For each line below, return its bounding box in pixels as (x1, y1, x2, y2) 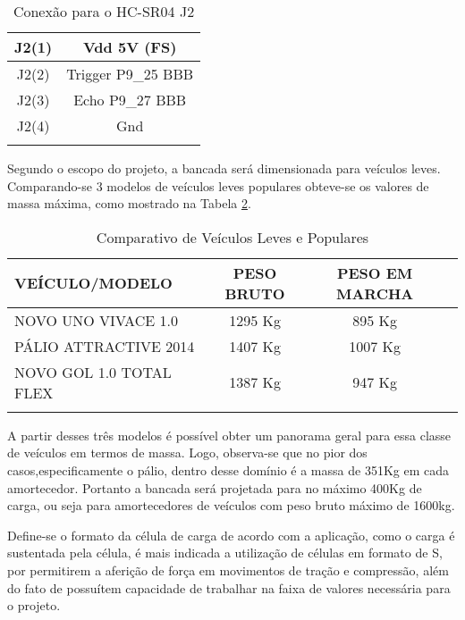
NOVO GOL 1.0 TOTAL (14, 361, 172, 382)
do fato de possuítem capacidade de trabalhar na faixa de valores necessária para (7, 578, 451, 597)
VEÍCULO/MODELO (14, 272, 173, 294)
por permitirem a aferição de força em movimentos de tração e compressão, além (7, 560, 449, 579)
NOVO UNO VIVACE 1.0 (14, 309, 178, 331)
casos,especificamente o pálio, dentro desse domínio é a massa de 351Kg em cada (7, 460, 449, 479)
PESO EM (336, 262, 413, 283)
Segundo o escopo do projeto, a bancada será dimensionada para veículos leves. (7, 159, 441, 177)
